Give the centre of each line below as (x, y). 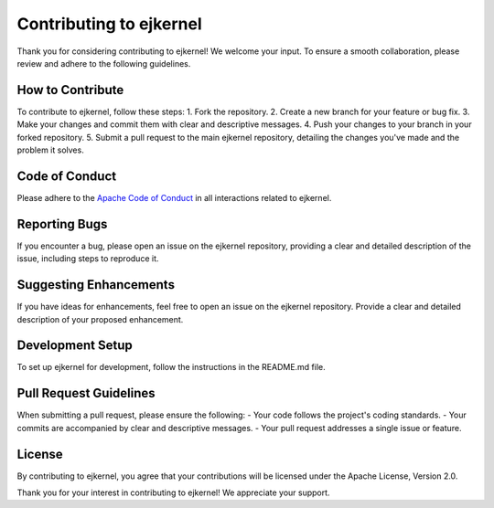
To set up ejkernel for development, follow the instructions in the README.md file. (172, 367)
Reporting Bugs (62, 224)
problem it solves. (50, 150)
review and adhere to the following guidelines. (104, 63)
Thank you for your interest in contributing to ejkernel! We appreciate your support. (173, 492)
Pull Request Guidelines (86, 393)
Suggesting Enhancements (96, 285)
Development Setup (75, 346)
